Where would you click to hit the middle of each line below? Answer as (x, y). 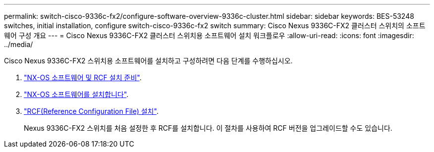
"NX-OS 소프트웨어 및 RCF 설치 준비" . (83, 77)
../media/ (19, 44)
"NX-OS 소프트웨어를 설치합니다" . (76, 94)
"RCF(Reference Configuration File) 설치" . (91, 111)
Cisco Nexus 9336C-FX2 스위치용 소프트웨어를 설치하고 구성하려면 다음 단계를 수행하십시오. (148, 61)
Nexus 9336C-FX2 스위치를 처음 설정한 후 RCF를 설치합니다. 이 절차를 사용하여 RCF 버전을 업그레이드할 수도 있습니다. (208, 128)
